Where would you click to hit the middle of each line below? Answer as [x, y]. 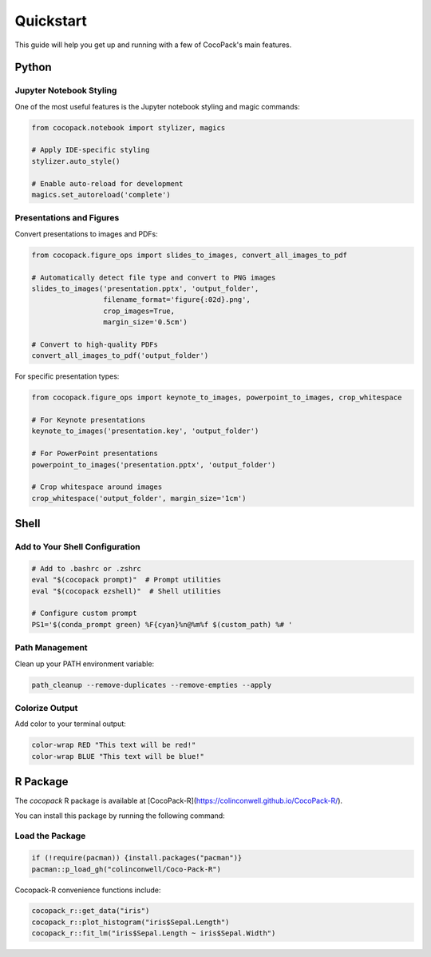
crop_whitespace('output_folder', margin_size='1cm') [139, 498]
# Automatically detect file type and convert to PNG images [154, 277]
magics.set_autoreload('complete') [101, 195]
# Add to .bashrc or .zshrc [86, 568]
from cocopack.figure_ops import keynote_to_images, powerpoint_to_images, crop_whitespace [217, 398]
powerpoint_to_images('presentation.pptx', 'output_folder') [154, 465]
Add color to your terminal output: [71, 724]
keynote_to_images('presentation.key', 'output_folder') [145, 431]
